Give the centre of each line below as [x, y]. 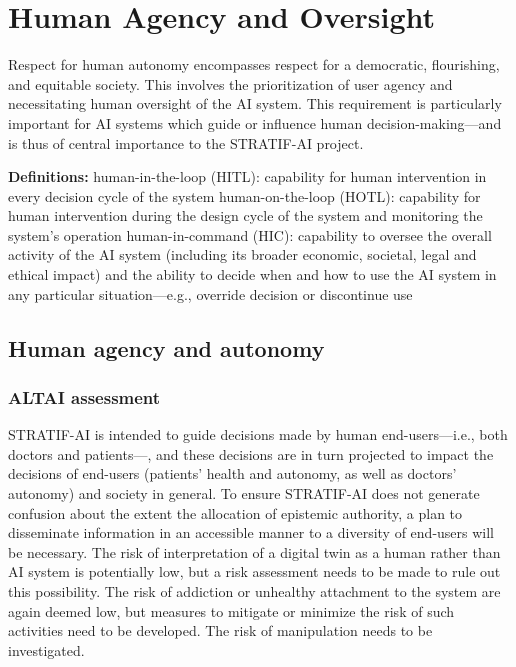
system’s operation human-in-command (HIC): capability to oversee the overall [250, 234]
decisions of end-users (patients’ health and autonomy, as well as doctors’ [232, 473]
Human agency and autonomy [166, 347]
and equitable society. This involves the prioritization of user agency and [230, 83]
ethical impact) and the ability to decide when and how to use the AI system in [252, 274]
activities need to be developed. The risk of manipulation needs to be [220, 630]
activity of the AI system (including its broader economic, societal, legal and [242, 254]
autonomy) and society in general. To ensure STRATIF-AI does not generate [244, 493]
